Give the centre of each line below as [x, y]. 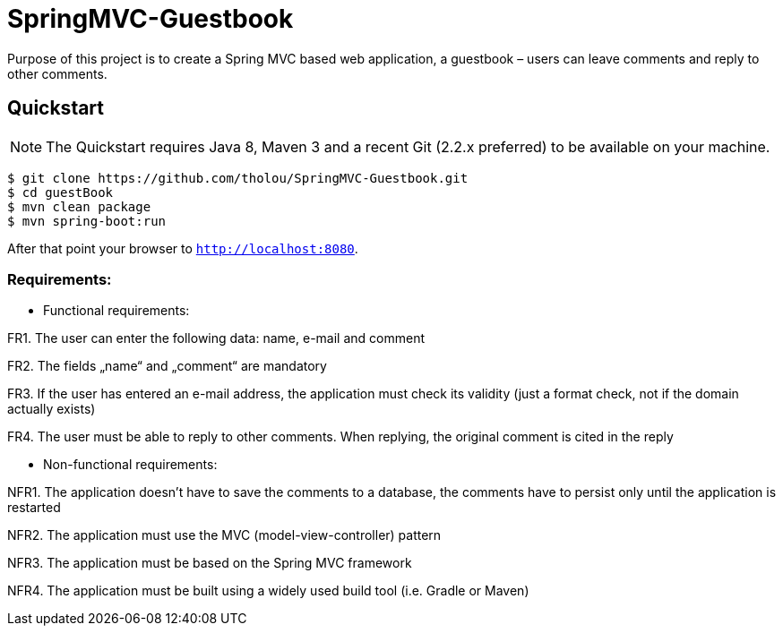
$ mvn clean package [79, 206]
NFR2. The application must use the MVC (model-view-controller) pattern [224, 535]
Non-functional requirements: [130, 465]
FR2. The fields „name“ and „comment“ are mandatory [167, 366]
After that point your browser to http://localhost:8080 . [183, 248]
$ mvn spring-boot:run [87, 221]
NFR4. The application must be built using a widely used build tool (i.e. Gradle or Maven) [268, 591]
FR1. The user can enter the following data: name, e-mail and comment [216, 338]
